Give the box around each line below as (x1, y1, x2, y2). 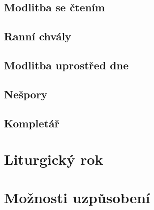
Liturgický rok (4, 149, 103, 169)
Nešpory (4, 86, 48, 101)
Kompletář (4, 115, 60, 130)
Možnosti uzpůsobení (4, 187, 151, 208)
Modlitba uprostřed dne (4, 57, 129, 72)
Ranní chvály (4, 29, 71, 44)
